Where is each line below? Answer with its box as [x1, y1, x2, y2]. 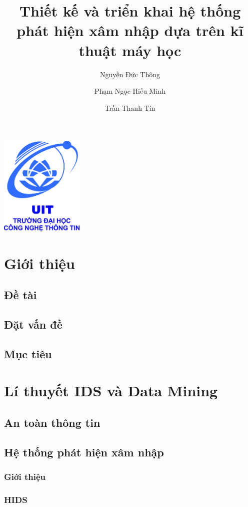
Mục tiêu [4, 346, 52, 361]
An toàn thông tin [4, 415, 100, 430]
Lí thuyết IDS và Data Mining [4, 380, 218, 401]
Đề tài [4, 287, 37, 303]
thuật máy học [78, 40, 181, 60]
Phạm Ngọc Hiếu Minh [94, 86, 165, 96]
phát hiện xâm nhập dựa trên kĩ [16, 20, 243, 41]
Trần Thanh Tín [104, 102, 155, 113]
